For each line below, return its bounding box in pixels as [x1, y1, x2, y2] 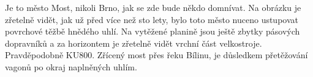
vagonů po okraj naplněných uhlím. [5, 60, 137, 73]
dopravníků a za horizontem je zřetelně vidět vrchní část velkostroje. [5, 36, 262, 49]
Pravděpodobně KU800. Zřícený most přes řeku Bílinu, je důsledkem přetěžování [5, 49, 308, 61]
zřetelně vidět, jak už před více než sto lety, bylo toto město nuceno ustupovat [5, 13, 298, 25]
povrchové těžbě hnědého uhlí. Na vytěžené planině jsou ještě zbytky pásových [5, 25, 300, 38]
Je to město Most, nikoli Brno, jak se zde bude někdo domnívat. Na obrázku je [5, 1, 301, 13]
